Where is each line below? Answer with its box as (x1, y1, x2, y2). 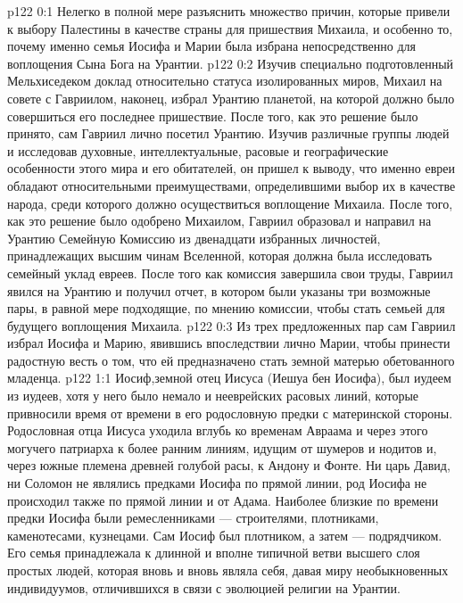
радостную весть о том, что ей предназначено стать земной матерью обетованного (7, 351, 455, 369)
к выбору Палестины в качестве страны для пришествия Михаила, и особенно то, (7, 19, 453, 37)
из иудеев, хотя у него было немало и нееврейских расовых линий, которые (7, 386, 419, 405)
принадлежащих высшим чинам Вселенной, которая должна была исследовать (7, 246, 433, 265)
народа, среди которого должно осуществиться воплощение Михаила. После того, (7, 194, 453, 212)
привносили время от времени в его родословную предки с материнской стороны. (7, 403, 453, 422)
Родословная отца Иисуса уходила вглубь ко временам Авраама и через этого (7, 421, 428, 440)
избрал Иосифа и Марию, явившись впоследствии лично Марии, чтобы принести (7, 334, 451, 352)
